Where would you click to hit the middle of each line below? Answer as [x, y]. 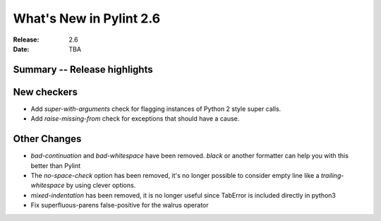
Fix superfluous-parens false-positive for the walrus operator [120, 205]
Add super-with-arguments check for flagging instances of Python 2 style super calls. [156, 109]
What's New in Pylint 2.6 [87, 18]
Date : [21, 49]
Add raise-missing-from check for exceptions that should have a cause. [135, 119]
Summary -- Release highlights [83, 70]
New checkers [45, 92]
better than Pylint [56, 165]
